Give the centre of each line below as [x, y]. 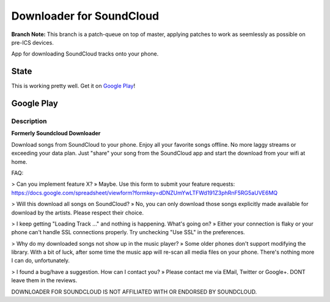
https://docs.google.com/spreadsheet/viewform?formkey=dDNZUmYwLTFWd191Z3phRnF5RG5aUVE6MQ [145, 193]
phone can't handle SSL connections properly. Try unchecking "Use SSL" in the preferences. [128, 232]
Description [29, 121]
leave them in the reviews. [44, 281]
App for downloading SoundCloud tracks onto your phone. [85, 54]
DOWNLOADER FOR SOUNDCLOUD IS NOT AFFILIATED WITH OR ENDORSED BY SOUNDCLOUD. [134, 292]
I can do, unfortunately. [41, 260]
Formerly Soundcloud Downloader [56, 133]
